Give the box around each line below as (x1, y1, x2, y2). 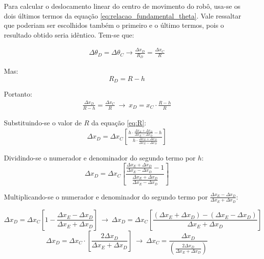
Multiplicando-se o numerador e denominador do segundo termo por (4, 191, 208, 201)
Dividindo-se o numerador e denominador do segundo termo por (4, 153, 196, 163)
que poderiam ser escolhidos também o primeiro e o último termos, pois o (4, 20, 224, 30)
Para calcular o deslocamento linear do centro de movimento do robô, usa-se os (4, 1, 241, 11)
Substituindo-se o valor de (4, 117, 82, 127)
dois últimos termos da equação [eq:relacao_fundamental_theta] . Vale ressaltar (4, 10, 241, 20)
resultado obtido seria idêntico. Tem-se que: (4, 29, 134, 40)
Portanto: (4, 89, 32, 99)
